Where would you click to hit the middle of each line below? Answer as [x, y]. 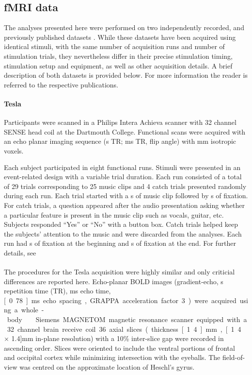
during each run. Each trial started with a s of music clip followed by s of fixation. [126, 196]
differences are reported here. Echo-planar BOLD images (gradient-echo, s [114, 281]
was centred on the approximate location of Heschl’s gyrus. [107, 367]
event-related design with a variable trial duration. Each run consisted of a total [123, 177]
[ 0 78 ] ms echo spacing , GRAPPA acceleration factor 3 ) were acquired [120, 300]
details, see [20, 252]
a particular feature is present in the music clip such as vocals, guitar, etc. [114, 214]
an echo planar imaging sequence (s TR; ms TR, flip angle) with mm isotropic [120, 141]
